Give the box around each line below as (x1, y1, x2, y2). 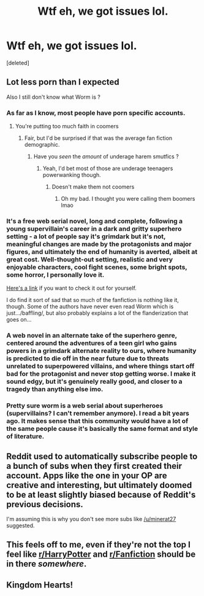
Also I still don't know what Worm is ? (6, 93, 101, 101)
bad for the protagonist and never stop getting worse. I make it (6, 370, 196, 378)
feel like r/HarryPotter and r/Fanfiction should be (6, 549, 196, 560)
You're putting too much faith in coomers (15, 123, 119, 130)
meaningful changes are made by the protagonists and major (6, 239, 192, 248)
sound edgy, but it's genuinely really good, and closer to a (6, 377, 183, 386)
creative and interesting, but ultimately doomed (6, 480, 192, 490)
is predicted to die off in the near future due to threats (6, 354, 170, 363)
